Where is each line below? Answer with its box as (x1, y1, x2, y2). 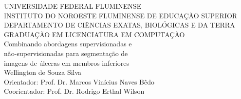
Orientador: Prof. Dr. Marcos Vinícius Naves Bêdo (4, 76, 155, 86)
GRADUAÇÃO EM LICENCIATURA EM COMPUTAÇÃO (4, 29, 185, 39)
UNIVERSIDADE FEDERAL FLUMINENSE (4, 1, 142, 11)
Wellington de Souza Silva (4, 67, 82, 77)
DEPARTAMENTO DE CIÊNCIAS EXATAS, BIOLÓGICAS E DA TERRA (4, 20, 235, 30)
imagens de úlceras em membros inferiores (4, 57, 130, 68)
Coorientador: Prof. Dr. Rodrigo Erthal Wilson (4, 86, 145, 96)
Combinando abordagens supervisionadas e (4, 39, 132, 49)
